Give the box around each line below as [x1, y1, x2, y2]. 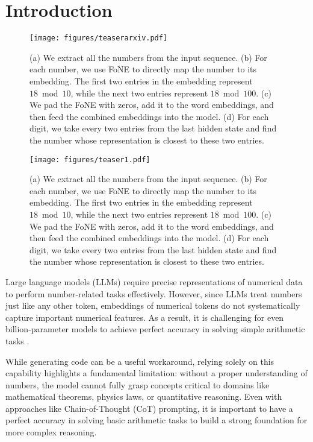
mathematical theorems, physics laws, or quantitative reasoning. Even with [5, 390, 282, 403]
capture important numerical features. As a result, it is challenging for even [5, 311, 284, 323]
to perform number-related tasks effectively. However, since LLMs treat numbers [5, 287, 302, 300]
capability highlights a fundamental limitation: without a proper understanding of [5, 367, 308, 379]
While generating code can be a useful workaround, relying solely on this [5, 355, 274, 367]
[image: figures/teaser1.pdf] [29, 155, 150, 164]
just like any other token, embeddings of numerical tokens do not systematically [5, 299, 300, 312]
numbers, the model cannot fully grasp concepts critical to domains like [5, 378, 270, 391]
